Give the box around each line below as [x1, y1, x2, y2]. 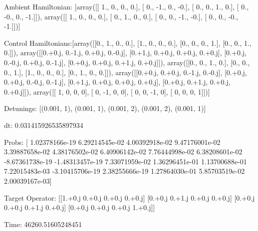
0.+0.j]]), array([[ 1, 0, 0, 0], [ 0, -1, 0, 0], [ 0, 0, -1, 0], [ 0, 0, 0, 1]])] [4, 86, 210, 97]
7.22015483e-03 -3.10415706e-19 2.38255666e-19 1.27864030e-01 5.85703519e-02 [4, 166, 245, 176]
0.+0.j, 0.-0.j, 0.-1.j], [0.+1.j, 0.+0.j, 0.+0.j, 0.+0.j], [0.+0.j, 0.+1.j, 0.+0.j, [4, 77, 231, 87]
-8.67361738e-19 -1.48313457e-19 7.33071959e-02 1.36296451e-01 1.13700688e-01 [4, 156, 247, 166]
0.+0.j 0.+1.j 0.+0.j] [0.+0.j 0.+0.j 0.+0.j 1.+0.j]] [4, 202, 155, 213]
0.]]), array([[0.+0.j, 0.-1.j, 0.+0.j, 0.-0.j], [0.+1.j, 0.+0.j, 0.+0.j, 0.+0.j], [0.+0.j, [4, 47, 247, 58]
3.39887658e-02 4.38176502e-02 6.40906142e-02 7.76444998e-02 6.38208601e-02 [4, 146, 243, 157]
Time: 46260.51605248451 [4, 219, 82, 229]
